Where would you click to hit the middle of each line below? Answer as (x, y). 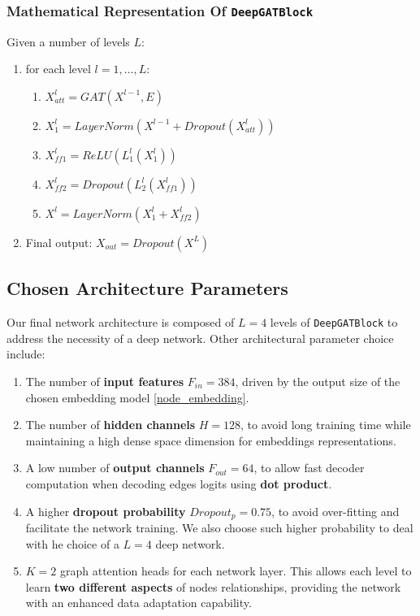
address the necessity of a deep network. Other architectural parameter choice (200, 338)
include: (26, 354)
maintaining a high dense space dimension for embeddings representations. (211, 440)
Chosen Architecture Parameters (147, 288)
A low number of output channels (115, 468)
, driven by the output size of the (318, 382)
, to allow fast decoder (309, 468)
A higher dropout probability (106, 511)
